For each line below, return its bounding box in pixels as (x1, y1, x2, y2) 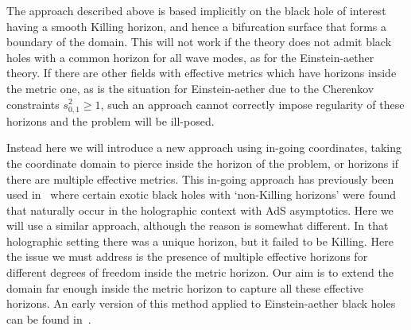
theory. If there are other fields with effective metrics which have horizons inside (6, 64, 397, 81)
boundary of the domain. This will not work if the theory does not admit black (6, 33, 392, 50)
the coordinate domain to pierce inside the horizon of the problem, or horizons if (6, 154, 399, 171)
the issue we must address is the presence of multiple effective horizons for (6, 248, 368, 265)
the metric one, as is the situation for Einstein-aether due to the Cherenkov (6, 80, 374, 96)
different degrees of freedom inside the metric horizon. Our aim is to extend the (6, 264, 394, 281)
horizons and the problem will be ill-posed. (6, 112, 215, 129)
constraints (6, 95, 60, 112)
